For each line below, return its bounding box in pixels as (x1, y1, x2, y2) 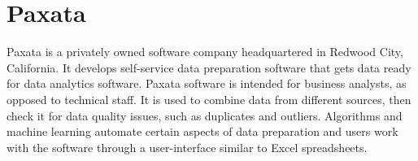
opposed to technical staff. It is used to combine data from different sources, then (7, 90, 411, 107)
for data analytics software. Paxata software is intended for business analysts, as (7, 75, 407, 92)
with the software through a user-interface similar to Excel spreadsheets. (7, 138, 368, 155)
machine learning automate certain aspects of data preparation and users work (7, 123, 398, 140)
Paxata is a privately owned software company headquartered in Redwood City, (7, 43, 403, 60)
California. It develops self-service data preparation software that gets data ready (7, 59, 411, 76)
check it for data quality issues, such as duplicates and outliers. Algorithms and (7, 107, 403, 124)
